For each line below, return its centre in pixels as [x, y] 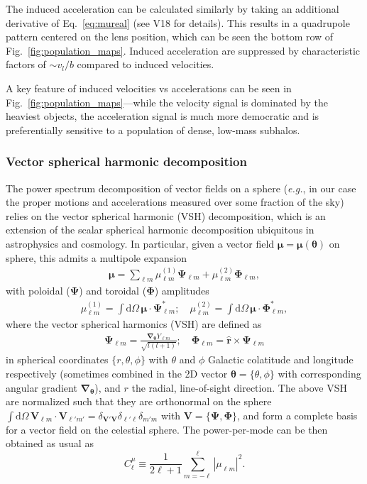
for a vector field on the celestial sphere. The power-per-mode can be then [167, 429]
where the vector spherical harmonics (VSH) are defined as [134, 324]
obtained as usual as [50, 443]
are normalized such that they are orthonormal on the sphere [139, 401]
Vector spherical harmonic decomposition [126, 161]
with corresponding [319, 373]
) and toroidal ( [113, 291]
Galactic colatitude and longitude [280, 359]
